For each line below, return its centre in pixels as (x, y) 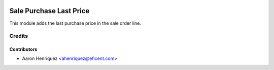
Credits (19, 36)
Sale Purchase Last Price (49, 11)
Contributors (23, 49)
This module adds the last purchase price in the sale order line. (75, 23)
